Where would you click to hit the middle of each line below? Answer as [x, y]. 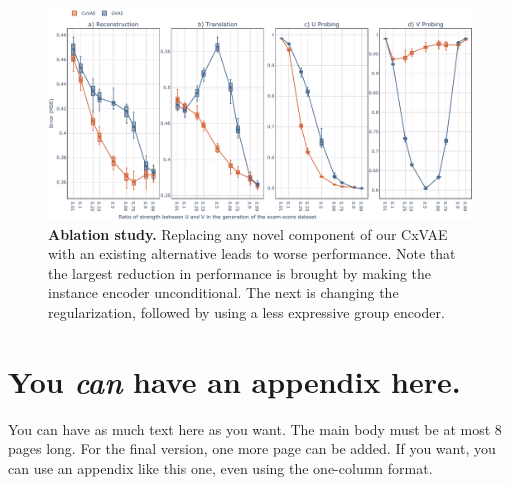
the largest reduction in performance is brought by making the [240, 272]
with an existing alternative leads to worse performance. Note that [252, 253]
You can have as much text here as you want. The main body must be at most [249, 428]
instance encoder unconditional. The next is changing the [223, 292]
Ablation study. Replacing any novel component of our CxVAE [248, 233]
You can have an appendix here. [234, 381]
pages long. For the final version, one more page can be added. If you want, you [252, 448]
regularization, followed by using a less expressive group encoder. [246, 311]
